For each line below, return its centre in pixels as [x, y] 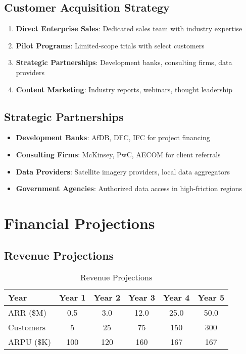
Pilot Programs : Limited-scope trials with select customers [110, 45]
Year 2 [107, 298]
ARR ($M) [28, 313]
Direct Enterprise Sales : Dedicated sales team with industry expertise [129, 28]
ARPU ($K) [30, 342]
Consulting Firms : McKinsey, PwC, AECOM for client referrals [118, 154]
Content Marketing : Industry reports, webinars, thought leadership [124, 89]
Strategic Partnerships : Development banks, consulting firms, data [124, 62]
